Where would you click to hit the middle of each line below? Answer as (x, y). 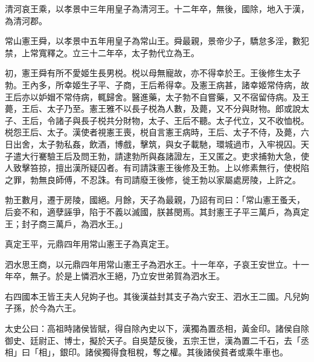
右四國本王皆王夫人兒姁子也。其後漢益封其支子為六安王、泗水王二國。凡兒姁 (157, 296)
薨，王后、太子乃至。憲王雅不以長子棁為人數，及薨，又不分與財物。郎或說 (153, 108)
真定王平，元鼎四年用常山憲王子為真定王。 (89, 244)
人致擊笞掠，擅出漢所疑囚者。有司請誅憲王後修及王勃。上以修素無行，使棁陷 (157, 168)
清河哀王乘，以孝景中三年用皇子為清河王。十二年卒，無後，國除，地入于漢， (157, 8)
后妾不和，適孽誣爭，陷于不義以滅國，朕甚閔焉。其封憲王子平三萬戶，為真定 (157, 211)
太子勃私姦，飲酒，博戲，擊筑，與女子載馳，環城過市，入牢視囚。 (169, 144)
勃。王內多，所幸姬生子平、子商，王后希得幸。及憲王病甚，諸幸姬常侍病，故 (157, 84)
